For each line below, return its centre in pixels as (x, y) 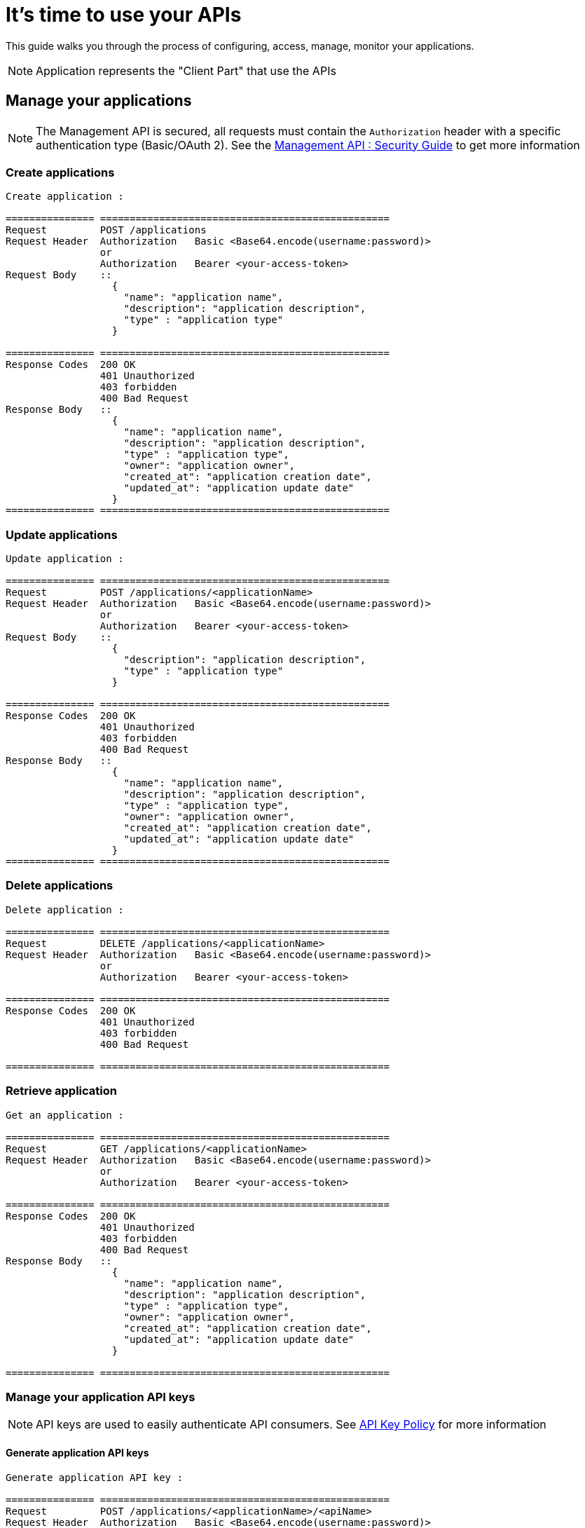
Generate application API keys (77, 1452)
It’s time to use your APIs (124, 15)
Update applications (62, 534)
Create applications (60, 172)
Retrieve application (61, 1091)
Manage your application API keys (101, 1397)
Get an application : (65, 1115)
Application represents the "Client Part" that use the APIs (186, 70)
